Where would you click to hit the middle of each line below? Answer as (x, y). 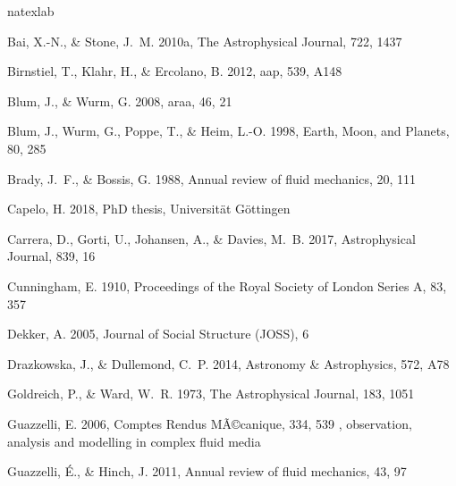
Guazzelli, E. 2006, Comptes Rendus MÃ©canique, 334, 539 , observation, (210, 423)
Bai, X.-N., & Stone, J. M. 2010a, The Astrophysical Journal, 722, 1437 (205, 41)
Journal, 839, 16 (51, 256)
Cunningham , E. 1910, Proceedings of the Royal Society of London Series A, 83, (227, 285)
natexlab (31, 11)
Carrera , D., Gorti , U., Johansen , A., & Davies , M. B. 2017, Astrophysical (211, 238)
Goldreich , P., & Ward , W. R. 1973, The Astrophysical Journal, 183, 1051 (211, 394)
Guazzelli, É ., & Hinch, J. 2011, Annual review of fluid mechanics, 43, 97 (207, 471)
